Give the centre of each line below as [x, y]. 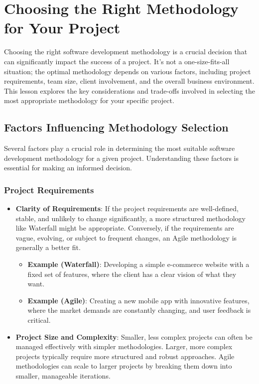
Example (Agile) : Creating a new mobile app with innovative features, [138, 300]
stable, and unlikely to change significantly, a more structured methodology [131, 218]
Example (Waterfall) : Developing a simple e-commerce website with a [138, 264]
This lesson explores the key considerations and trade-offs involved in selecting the [129, 90]
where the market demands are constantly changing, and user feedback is [139, 310]
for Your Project [62, 28]
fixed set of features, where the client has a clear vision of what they [132, 274]
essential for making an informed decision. [68, 168]
